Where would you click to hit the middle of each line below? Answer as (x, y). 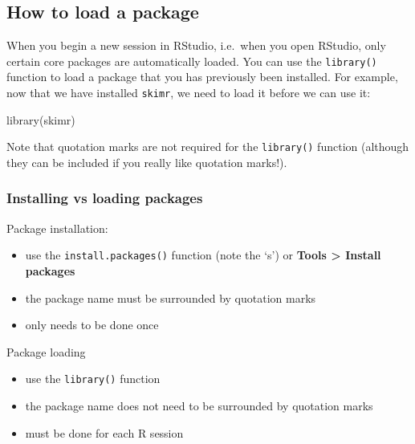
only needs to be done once (92, 325)
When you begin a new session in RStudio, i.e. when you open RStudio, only (196, 45)
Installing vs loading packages (105, 198)
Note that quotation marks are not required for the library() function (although (208, 147)
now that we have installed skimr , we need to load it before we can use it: (189, 93)
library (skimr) (41, 119)
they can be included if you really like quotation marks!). (147, 162)
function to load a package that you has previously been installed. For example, (202, 77)
